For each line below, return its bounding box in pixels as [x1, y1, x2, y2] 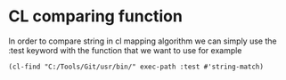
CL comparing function [8, 6, 184, 27]
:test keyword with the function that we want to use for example [8, 44, 242, 55]
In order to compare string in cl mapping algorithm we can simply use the [8, 36, 277, 46]
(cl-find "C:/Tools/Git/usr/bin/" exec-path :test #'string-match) [8, 62, 265, 71]
